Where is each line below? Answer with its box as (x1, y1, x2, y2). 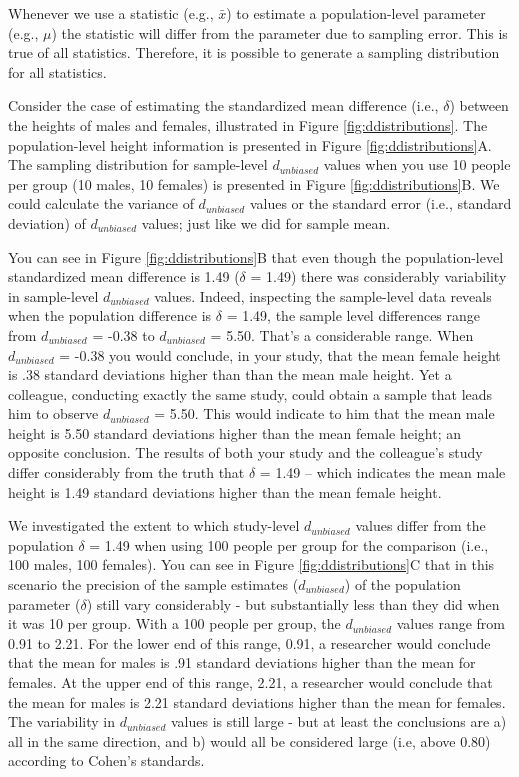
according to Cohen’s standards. (8, 750, 205, 771)
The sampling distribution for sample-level (8, 154, 268, 175)
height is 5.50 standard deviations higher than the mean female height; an (8, 422, 461, 443)
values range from (396, 613, 505, 634)
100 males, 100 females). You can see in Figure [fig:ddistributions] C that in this (8, 554, 495, 575)
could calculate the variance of (8, 193, 194, 214)
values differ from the (355, 515, 486, 536)
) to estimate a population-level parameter (226, 3, 486, 23)
